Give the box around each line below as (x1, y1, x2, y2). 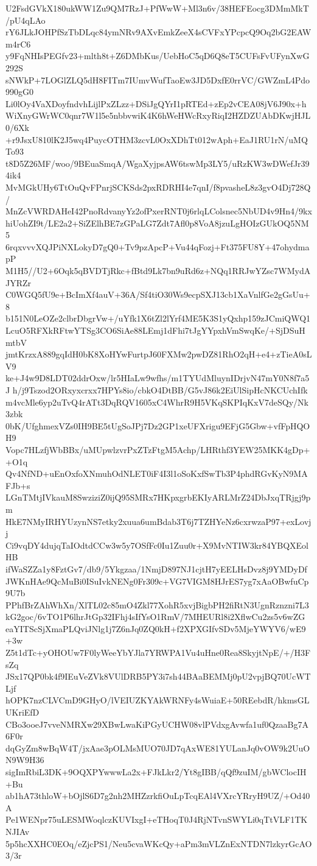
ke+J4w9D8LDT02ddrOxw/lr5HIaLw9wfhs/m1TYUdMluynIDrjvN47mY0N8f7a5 (5, 371, 310, 384)
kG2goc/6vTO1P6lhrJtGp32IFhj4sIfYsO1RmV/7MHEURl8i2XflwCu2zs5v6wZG (5, 610, 305, 623)
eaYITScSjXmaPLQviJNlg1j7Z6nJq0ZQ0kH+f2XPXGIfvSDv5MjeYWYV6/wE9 (5, 622, 306, 635)
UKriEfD (5, 706, 40, 719)
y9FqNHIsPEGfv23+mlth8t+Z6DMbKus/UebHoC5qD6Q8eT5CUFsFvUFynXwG (5, 49, 310, 62)
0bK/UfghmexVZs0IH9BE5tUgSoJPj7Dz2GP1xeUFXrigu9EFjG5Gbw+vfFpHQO (5, 419, 310, 432)
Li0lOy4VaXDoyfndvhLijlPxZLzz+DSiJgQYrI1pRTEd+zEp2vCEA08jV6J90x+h (5, 97, 307, 110)
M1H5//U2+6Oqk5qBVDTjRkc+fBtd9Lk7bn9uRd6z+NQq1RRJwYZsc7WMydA (5, 264, 311, 277)
